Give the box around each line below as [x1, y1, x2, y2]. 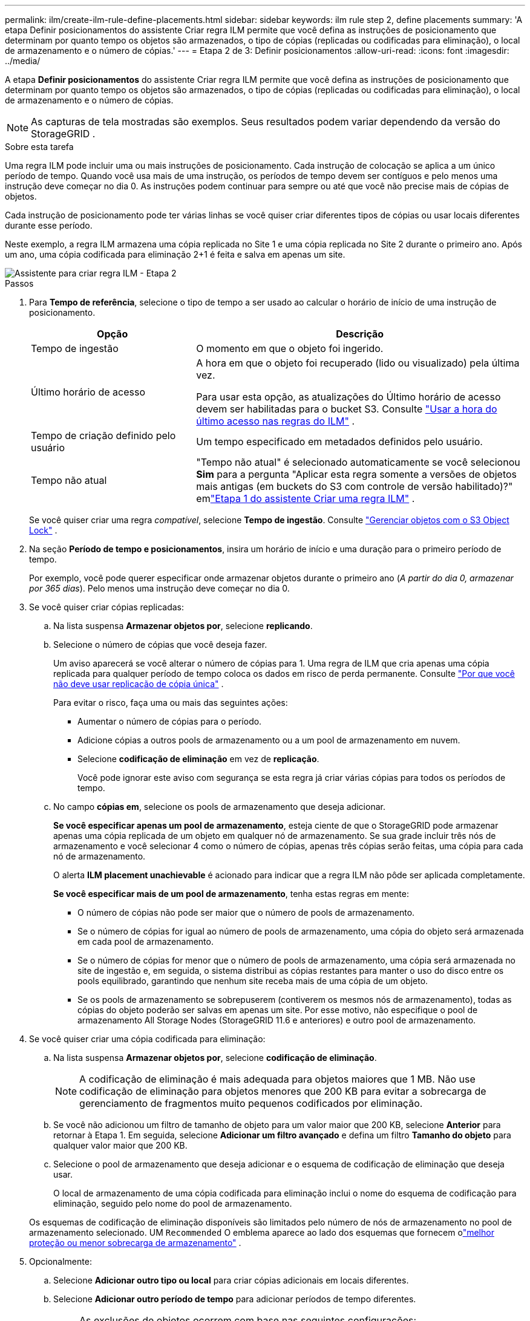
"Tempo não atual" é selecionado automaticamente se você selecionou [196, 456, 520, 468]
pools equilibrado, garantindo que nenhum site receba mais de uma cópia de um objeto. [77, 976, 428, 986]
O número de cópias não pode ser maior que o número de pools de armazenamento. [77, 907, 415, 918]
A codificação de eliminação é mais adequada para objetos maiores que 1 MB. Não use [79, 1073, 476, 1085]
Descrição [336, 328, 384, 340]
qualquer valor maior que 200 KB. [53, 1140, 188, 1150]
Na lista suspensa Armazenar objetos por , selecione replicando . [53, 621, 313, 631]
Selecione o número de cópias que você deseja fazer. [53, 639, 267, 650]
